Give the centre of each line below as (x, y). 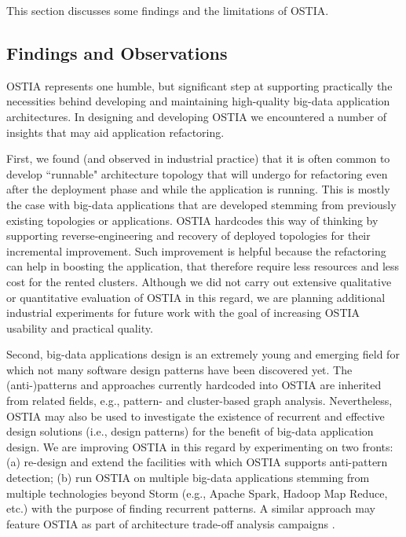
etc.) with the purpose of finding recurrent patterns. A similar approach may (191, 508)
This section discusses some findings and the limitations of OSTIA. (168, 10)
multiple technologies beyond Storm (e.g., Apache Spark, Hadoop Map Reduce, (197, 493)
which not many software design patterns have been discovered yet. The (179, 369)
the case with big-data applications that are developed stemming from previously (201, 204)
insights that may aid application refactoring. (115, 132)
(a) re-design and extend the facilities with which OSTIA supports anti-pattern (197, 462)
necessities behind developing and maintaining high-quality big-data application (198, 101)
